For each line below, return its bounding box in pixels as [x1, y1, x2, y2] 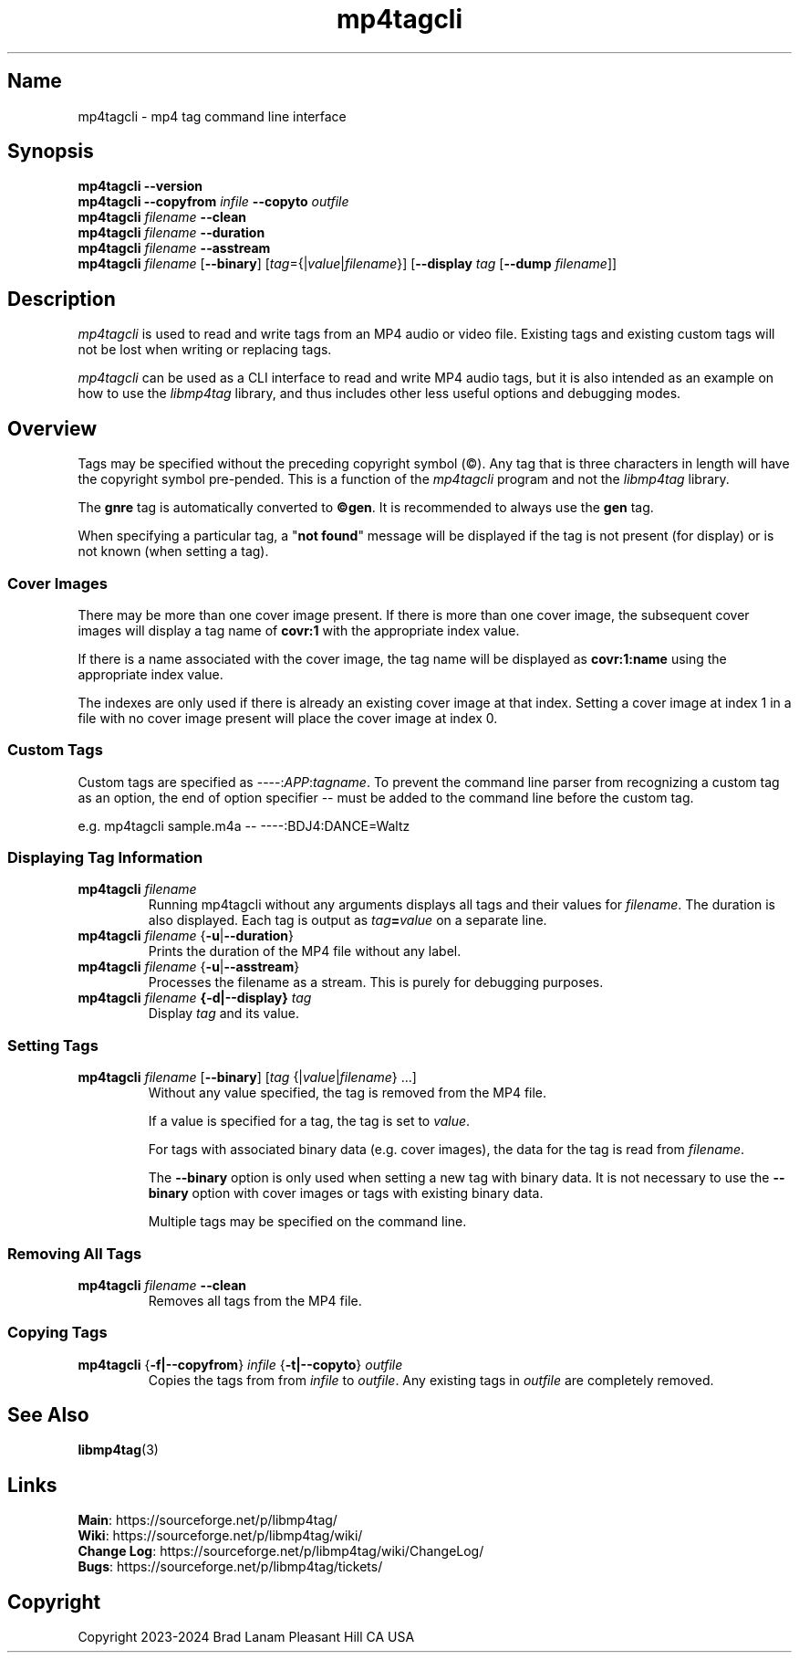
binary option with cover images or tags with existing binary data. [148, 1185, 544, 1202]
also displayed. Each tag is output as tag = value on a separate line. [148, 912, 547, 929]
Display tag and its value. [148, 1005, 300, 1022]
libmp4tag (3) [78, 1442, 159, 1458]
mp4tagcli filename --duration [78, 225, 265, 241]
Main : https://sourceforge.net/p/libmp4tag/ [78, 1512, 337, 1529]
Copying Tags [7, 1323, 108, 1342]
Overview [7, 416, 98, 440]
